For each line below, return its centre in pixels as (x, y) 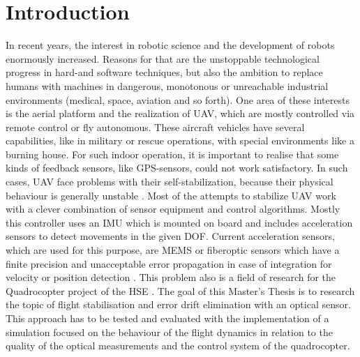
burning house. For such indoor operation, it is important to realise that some (172, 154)
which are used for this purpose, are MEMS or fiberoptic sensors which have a (173, 250)
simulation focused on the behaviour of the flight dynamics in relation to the (169, 332)
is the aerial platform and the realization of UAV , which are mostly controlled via (180, 113)
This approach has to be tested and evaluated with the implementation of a (167, 318)
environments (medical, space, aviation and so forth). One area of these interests (178, 99)
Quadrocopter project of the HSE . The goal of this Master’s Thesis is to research (180, 290)
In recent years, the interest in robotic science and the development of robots (170, 45)
